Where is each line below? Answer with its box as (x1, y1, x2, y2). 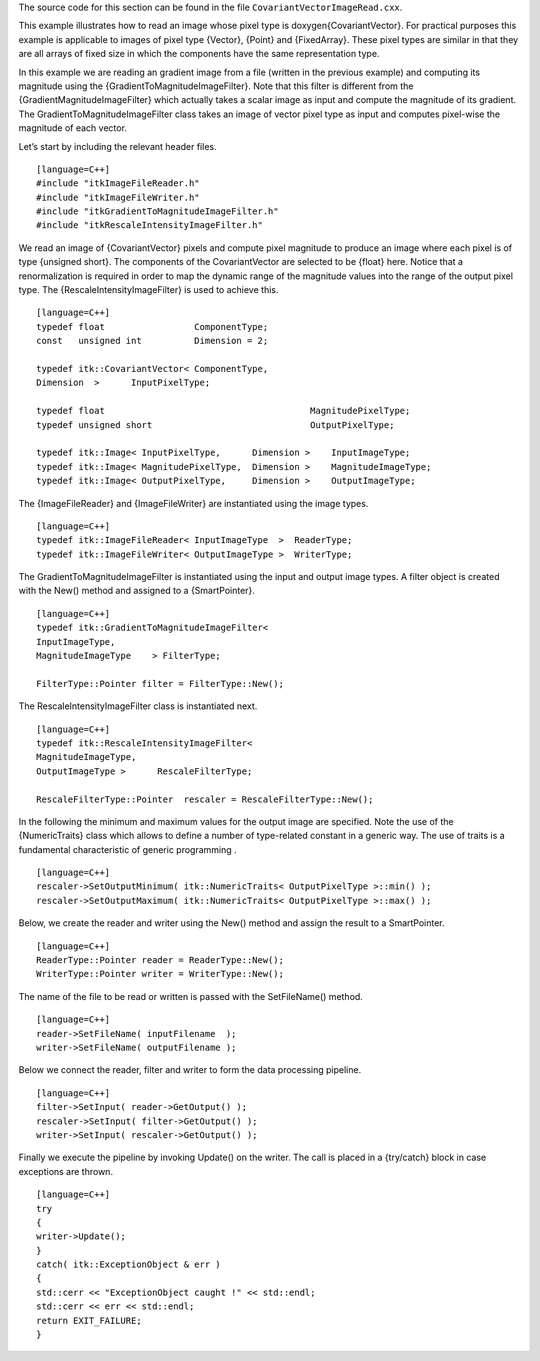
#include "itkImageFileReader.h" (36, 178, 200, 189)
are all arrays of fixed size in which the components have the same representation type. (18, 48, 380, 60)
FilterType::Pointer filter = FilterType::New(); (36, 678, 285, 689)
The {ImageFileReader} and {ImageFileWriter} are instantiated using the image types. (18, 497, 369, 509)
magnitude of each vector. (18, 122, 127, 134)
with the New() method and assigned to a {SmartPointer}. (18, 585, 255, 597)
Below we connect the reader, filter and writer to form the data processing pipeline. (18, 1064, 362, 1076)
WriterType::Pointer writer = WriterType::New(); (36, 968, 285, 980)
